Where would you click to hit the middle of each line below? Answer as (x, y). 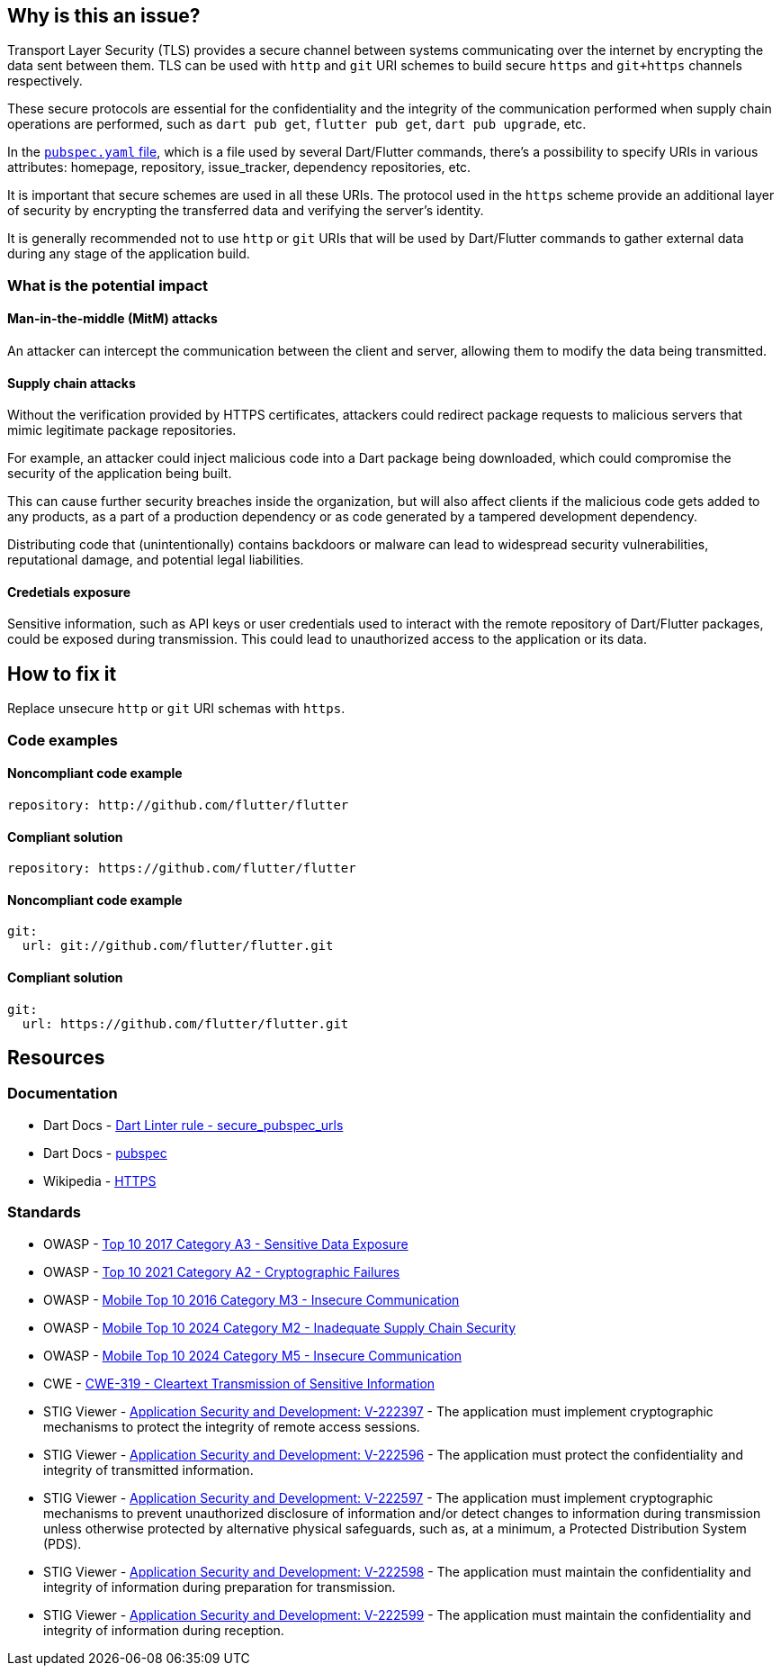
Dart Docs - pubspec (105, 1153)
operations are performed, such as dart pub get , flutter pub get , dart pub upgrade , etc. (297, 124)
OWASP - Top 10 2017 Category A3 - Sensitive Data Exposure (226, 1243)
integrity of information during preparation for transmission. (220, 1587)
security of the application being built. (120, 474)
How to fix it (62, 674)
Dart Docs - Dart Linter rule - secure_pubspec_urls (193, 1125)
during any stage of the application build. (129, 254)
